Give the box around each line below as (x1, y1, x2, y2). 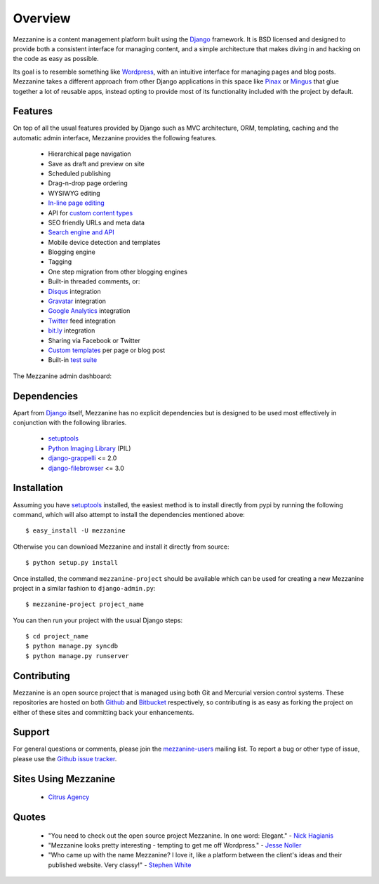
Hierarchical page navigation (48, 149, 131, 158)
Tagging (48, 257, 72, 266)
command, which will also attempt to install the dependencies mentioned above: (13, 510, 245, 518)
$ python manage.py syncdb (25, 642, 119, 650)
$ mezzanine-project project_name (25, 601, 144, 608)
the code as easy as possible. (13, 55, 100, 63)
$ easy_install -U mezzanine (25, 527, 126, 535)
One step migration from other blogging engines (48, 267, 187, 276)
